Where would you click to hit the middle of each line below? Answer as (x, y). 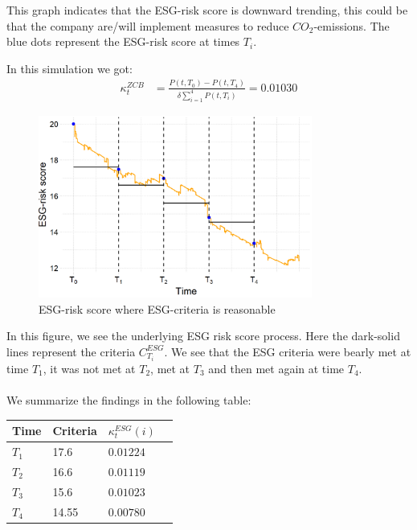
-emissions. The (352, 25)
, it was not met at (89, 368)
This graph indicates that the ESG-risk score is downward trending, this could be (207, 10)
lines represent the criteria (71, 351)
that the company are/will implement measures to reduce (148, 25)
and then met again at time (276, 368)
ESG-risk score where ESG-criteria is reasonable (157, 308)
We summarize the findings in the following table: (129, 400)
